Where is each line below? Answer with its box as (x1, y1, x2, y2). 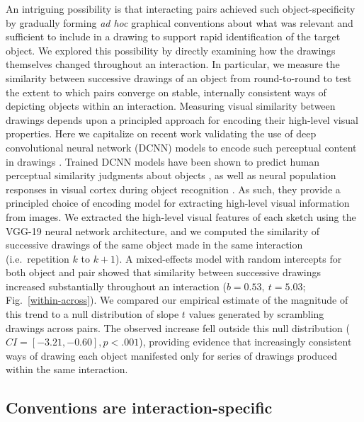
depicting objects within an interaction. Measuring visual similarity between (6, 98, 336, 113)
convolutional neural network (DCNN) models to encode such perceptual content (6, 139, 357, 154)
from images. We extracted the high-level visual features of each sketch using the (6, 209, 356, 224)
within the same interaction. (6, 362, 128, 377)
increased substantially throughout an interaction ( (6, 278, 227, 293)
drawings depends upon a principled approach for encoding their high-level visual (6, 112, 358, 127)
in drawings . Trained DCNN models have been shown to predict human (6, 154, 320, 169)
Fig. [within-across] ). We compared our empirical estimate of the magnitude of (6, 292, 348, 307)
